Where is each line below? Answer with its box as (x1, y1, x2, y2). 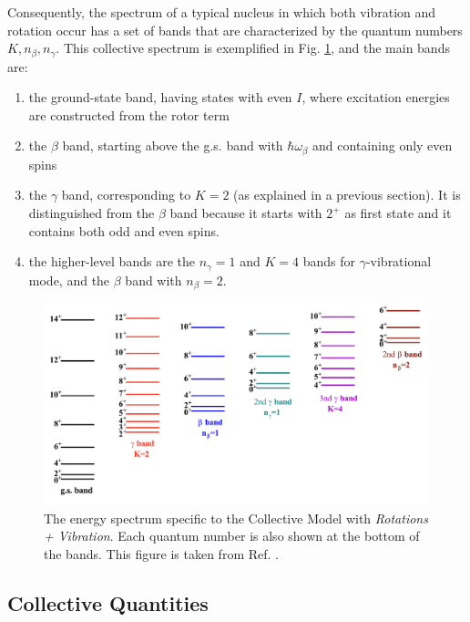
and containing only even (312, 136, 453, 155)
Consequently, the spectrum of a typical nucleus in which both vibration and (7, 3, 436, 21)
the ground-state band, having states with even (28, 88, 292, 107)
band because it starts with (169, 203, 322, 223)
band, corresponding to (61, 185, 191, 204)
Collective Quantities (7, 588, 209, 617)
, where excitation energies (301, 88, 450, 107)
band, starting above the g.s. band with (62, 136, 283, 155)
